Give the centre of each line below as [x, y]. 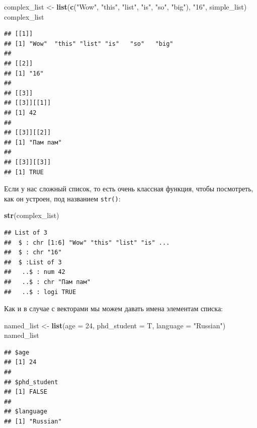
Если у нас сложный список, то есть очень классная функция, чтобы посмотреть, [129, 189]
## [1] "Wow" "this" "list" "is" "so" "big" [89, 44]
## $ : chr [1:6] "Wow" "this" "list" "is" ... [87, 242]
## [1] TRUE [24, 172]
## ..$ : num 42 [35, 272]
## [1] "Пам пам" [33, 142]
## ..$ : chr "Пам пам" [47, 282]
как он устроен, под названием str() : [62, 198]
